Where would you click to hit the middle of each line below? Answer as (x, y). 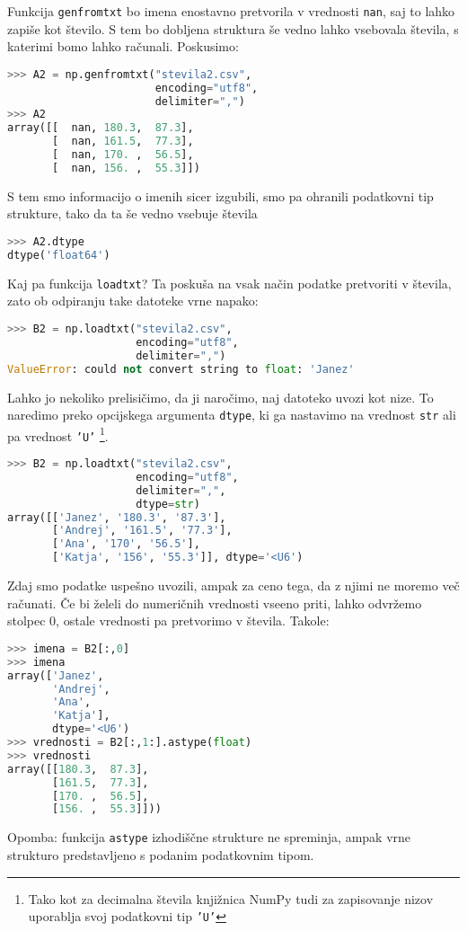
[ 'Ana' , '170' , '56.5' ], (126, 544)
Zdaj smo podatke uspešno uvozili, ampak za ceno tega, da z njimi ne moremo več (233, 585)
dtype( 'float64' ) (59, 255)
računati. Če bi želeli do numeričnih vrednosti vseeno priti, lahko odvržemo (215, 603)
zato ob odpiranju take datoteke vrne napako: (133, 301)
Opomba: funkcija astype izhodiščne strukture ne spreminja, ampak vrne (209, 837)
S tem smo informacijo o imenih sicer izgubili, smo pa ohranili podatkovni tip (220, 195)
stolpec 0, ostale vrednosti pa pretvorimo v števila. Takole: (168, 621)
